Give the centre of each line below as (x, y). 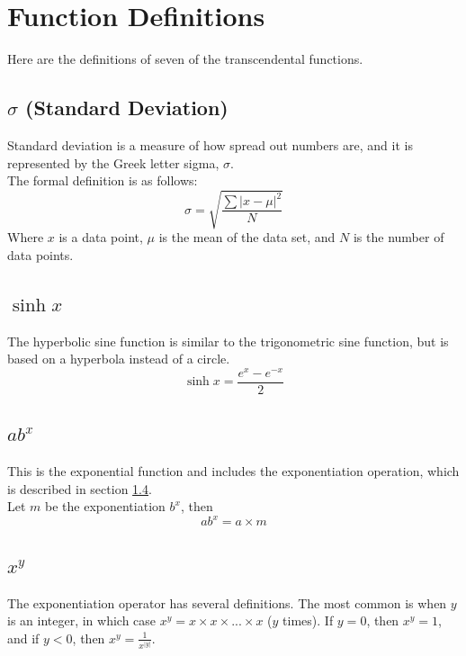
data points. (40, 254)
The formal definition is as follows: (103, 180)
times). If (308, 620)
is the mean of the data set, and (247, 237)
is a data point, (101, 237)
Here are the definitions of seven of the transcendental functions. (185, 59)
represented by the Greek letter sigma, (113, 162)
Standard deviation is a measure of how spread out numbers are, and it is (210, 144)
